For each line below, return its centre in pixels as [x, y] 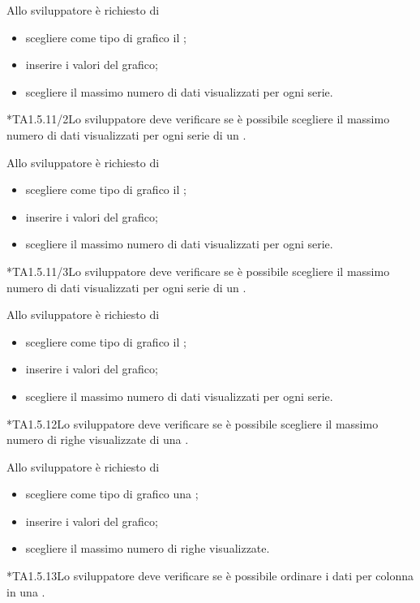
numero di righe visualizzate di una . [98, 439]
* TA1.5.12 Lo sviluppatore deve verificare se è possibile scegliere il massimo [193, 423]
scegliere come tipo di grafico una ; [112, 494]
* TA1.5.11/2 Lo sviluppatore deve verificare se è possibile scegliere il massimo [198, 119]
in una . [26, 591]
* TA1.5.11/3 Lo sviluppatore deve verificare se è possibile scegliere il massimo [198, 271]
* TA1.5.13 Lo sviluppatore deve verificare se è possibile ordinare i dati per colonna [210, 576]
